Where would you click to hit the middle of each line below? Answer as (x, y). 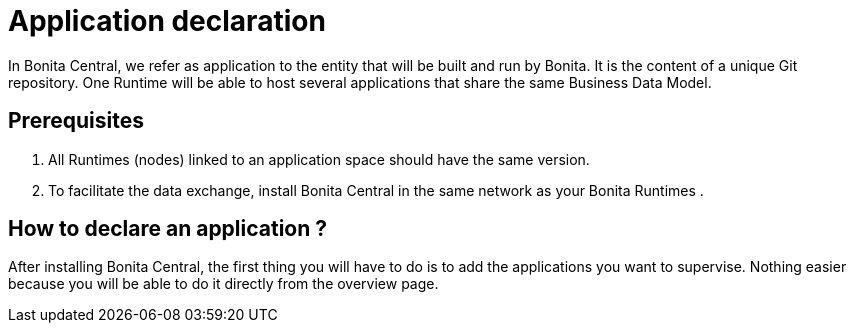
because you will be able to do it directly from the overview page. (223, 284)
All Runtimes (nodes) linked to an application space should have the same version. (319, 159)
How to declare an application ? (168, 229)
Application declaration (167, 21)
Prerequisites (76, 121)
